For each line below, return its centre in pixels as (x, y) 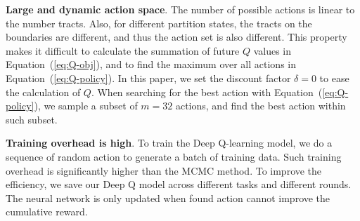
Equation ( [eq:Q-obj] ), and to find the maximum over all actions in (151, 64)
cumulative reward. (47, 212)
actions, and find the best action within (261, 106)
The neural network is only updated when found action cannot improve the (168, 197)
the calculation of (43, 92)
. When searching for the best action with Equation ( (207, 92)
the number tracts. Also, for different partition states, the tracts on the (159, 23)
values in (272, 50)
